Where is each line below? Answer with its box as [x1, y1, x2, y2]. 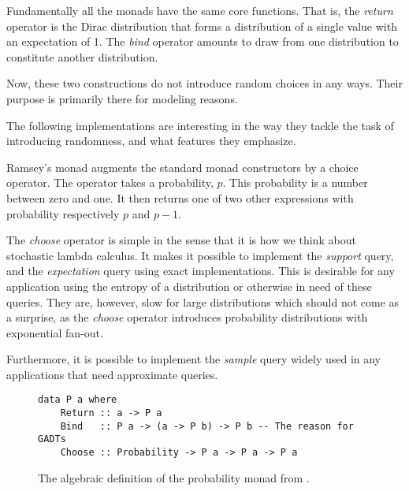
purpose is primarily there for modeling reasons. [6, 90, 238, 106]
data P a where [38, 394, 117, 406]
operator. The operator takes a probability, [6, 174, 214, 191]
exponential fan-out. [6, 324, 103, 340]
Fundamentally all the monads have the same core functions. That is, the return [6, 2, 393, 18]
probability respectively [6, 205, 120, 221]
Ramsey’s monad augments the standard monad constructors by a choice [6, 158, 359, 175]
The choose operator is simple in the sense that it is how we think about [6, 232, 356, 248]
